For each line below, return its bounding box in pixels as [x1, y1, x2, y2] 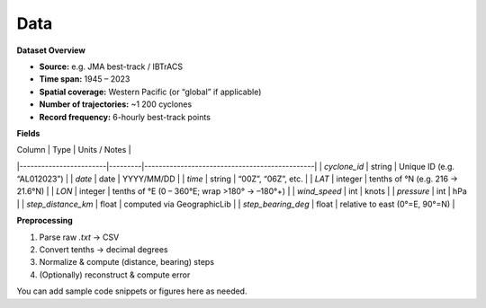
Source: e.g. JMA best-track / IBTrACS [39, 61, 184, 72]
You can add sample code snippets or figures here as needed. [16, 286, 247, 296]
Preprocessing [16, 216, 74, 226]
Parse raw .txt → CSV [39, 232, 120, 242]
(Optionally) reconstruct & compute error [39, 269, 191, 280]
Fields [16, 128, 40, 138]
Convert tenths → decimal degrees [39, 244, 168, 255]
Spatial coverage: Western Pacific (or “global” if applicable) [39, 86, 262, 97]
